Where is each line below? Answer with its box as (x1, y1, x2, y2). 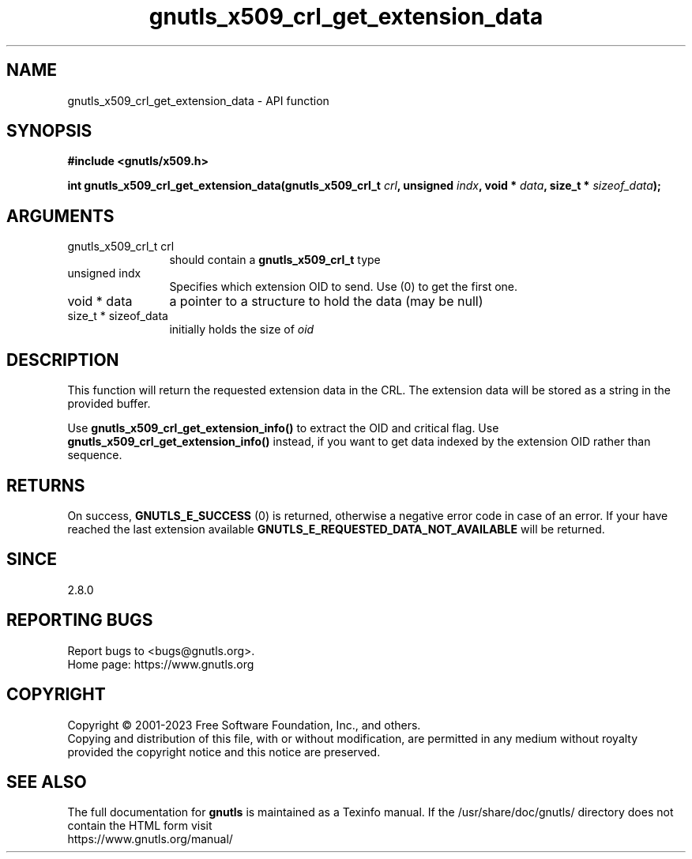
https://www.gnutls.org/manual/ (67, 832, 233, 846)
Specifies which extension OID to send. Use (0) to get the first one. (169, 280, 518, 294)
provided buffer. (67, 397, 151, 411)
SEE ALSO (6, 771, 87, 792)
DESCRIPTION (6, 349, 119, 370)
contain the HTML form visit (67, 819, 212, 833)
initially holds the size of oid (169, 322, 314, 337)
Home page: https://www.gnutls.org (67, 657, 254, 671)
